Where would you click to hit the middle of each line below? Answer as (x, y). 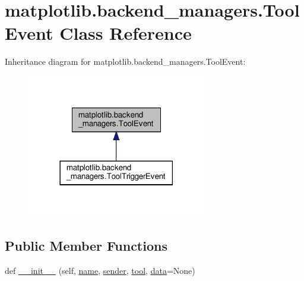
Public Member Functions (86, 246)
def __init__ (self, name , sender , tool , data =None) (100, 270)
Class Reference (126, 33)
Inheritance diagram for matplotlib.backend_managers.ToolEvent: (125, 61)
